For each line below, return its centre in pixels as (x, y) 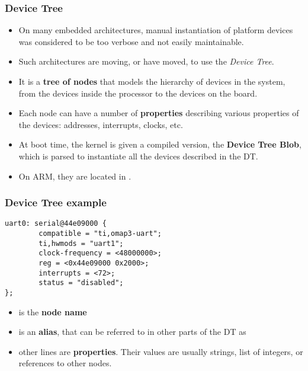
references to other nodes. (65, 363)
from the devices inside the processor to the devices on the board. (138, 93)
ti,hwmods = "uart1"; (81, 243)
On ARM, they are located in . (75, 176)
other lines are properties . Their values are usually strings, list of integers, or (161, 351)
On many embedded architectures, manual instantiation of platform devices (156, 30)
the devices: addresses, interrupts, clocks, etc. (101, 124)
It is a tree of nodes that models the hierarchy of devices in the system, (152, 81)
